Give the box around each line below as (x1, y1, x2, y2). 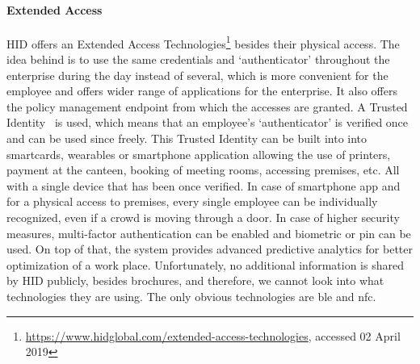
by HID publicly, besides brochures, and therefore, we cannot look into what (6, 272, 384, 289)
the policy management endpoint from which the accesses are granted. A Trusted (6, 98, 408, 115)
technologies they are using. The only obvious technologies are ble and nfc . (6, 287, 376, 304)
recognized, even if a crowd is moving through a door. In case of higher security (6, 208, 400, 225)
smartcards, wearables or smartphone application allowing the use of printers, (6, 145, 391, 162)
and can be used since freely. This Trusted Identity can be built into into (6, 130, 367, 147)
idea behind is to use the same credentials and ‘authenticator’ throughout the (6, 51, 390, 68)
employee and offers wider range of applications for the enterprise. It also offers (6, 82, 398, 99)
